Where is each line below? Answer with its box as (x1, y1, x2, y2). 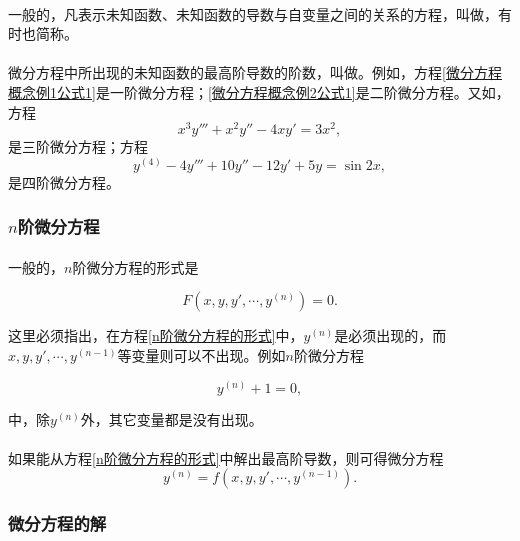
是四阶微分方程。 (8, 171, 120, 192)
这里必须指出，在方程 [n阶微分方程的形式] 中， (8, 325, 304, 346)
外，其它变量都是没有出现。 (80, 408, 263, 429)
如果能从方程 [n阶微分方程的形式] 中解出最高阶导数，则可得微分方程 (8, 447, 444, 468)
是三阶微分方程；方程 (8, 136, 148, 157)
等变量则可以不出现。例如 (117, 345, 286, 366)
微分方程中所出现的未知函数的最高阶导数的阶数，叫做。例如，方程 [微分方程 (8, 62, 502, 83)
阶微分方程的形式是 (72, 256, 199, 277)
